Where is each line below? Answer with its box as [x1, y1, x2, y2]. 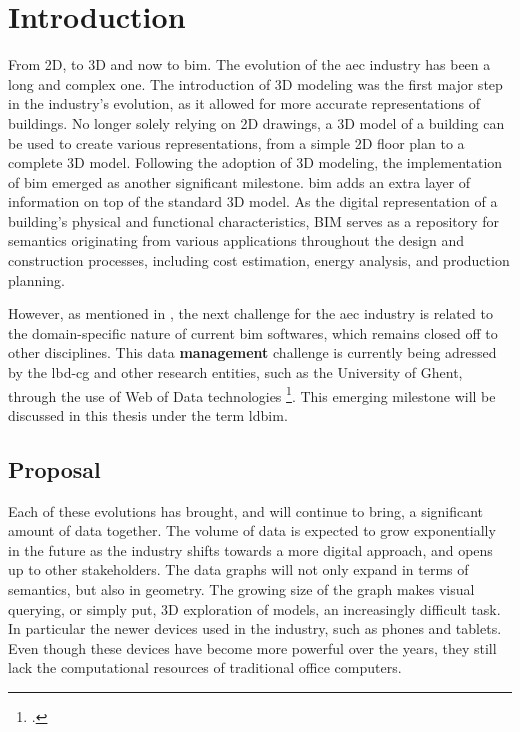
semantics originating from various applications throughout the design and [8, 230, 464, 251]
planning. [8, 269, 65, 290]
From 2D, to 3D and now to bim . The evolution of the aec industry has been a [8, 54, 491, 75]
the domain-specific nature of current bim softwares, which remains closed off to [8, 322, 498, 343]
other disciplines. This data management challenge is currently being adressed [8, 342, 497, 363]
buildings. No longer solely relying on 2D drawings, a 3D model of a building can [8, 112, 505, 133]
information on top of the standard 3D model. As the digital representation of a [8, 191, 498, 212]
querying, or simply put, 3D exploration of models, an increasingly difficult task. [8, 598, 501, 619]
